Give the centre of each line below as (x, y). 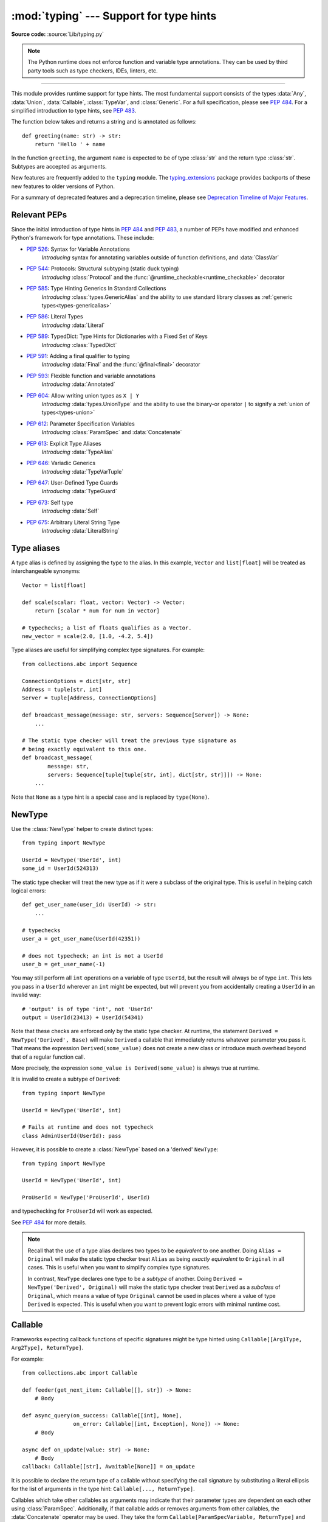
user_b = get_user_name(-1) (64, 964)
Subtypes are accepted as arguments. (59, 166)
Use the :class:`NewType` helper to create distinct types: (82, 829)
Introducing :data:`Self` (70, 511)
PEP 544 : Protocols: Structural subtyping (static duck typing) (103, 268)
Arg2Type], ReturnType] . (47, 1348)
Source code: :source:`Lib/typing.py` (58, 34)
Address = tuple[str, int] (62, 690)
